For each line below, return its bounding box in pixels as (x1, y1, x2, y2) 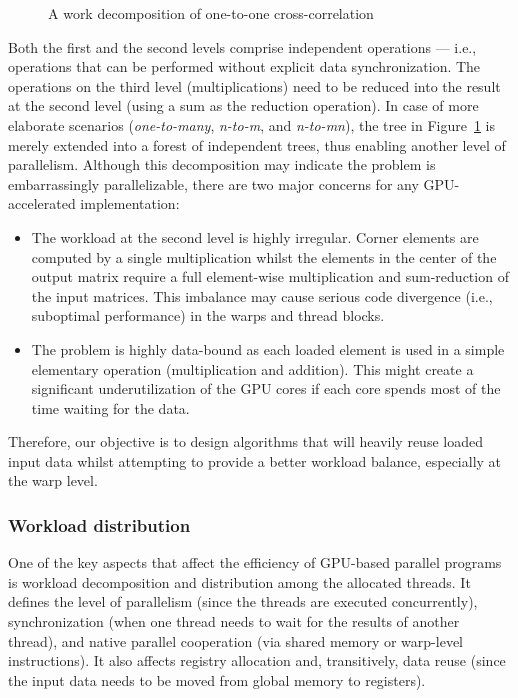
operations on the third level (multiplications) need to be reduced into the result (8, 75, 501, 96)
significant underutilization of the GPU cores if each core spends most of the (31, 378, 501, 399)
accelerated (8, 193, 76, 214)
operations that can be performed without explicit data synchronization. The (8, 56, 481, 77)
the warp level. (8, 470, 98, 491)
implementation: (80, 193, 180, 214)
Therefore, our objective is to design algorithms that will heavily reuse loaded (8, 431, 483, 452)
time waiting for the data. (31, 397, 190, 418)
